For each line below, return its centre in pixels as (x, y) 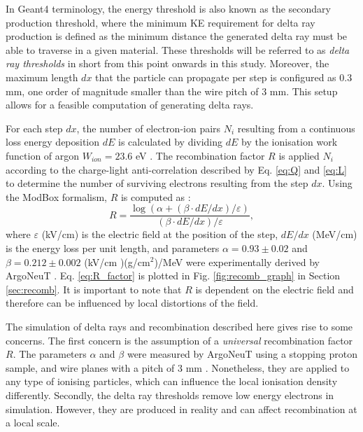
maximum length (42, 77)
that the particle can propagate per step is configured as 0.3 (224, 77)
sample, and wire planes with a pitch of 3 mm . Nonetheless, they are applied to (178, 367)
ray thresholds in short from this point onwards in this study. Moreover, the (168, 63)
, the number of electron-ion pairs (149, 128)
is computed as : (156, 196)
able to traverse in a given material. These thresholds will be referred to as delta (178, 49)
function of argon (43, 155)
